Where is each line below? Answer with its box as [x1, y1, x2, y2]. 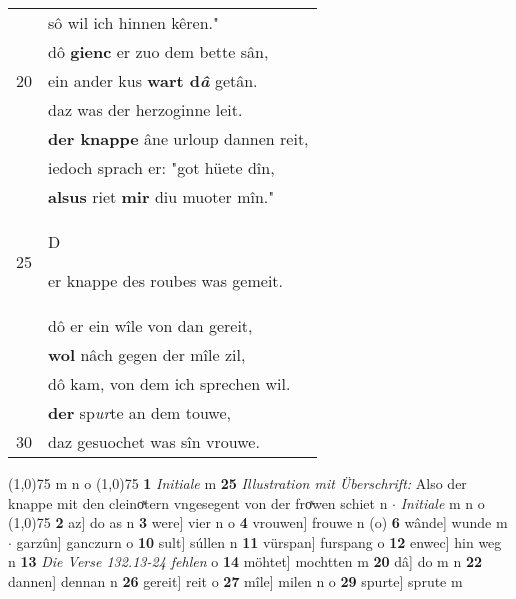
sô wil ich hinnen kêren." [48, 11, 220, 34]
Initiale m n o [400, 492, 485, 513]
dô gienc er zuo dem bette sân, [48, 40, 269, 63]
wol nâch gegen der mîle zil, [48, 343, 246, 366]
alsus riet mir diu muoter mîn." [48, 185, 275, 208]
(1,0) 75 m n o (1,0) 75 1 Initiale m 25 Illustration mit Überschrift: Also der [8, 473, 467, 493]
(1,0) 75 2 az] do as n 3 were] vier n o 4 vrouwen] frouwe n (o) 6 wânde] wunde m [8, 512, 508, 533]
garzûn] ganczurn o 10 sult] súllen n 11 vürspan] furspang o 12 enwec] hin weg [16, 531, 502, 552]
